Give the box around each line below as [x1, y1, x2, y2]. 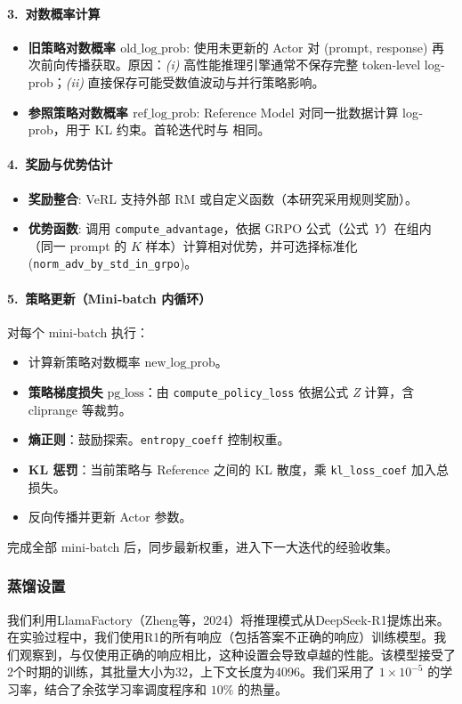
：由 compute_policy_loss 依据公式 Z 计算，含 [143, 383, 415, 401]
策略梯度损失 [28, 383, 103, 401]
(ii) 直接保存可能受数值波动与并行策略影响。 [65, 72, 325, 91]
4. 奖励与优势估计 [7, 155, 113, 174]
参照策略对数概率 [28, 102, 128, 121]
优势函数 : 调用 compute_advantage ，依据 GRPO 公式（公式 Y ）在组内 [28, 219, 432, 238]
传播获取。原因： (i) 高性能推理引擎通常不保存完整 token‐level [65, 55, 421, 74]
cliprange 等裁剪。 [28, 400, 132, 418]
